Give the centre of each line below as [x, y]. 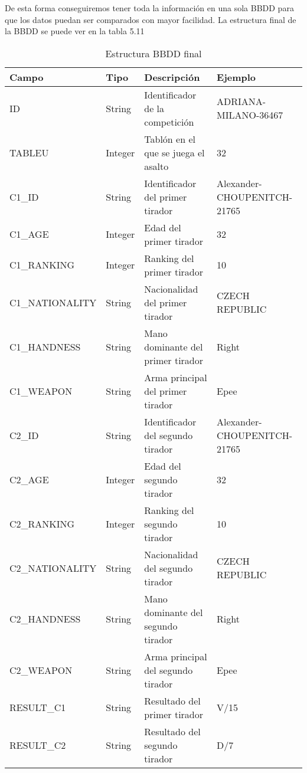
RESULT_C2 [38, 745]
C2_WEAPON [41, 670]
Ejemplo [236, 77]
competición [169, 122]
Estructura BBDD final [153, 53]
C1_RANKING [42, 265]
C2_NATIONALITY [53, 568]
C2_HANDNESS [45, 619]
